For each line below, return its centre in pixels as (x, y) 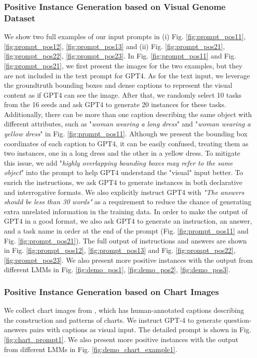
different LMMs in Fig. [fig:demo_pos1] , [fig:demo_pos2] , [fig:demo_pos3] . (117, 269)
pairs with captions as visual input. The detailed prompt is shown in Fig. (140, 329)
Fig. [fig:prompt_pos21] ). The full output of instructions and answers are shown (126, 240)
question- (237, 320)
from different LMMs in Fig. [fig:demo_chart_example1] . (91, 349)
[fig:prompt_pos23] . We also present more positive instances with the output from (128, 260)
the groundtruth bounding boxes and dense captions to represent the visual (118, 85)
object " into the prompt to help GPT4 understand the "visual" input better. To (124, 172)
